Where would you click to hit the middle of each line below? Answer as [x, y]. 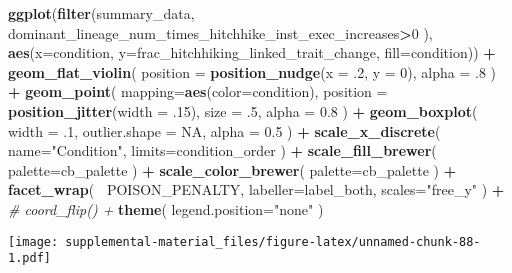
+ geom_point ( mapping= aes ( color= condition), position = [198, 91]
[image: [33, 241]
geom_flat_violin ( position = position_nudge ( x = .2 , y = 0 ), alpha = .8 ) [252, 71]
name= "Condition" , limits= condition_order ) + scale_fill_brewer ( [222, 150]
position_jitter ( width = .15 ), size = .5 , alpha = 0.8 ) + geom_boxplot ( [243, 110]
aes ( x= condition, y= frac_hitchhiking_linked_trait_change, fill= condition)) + [252, 52]
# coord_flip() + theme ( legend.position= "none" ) [166, 208]
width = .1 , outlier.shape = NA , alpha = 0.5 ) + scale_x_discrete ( [224, 130]
